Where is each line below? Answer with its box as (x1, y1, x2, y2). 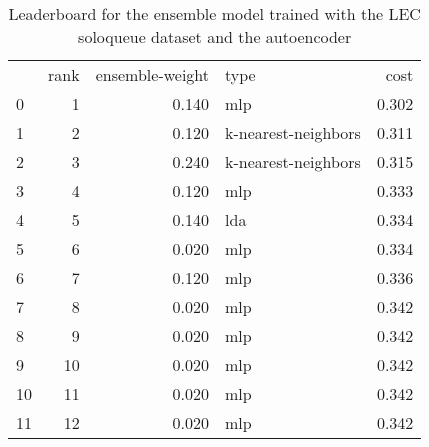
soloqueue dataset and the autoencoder (78, 25, 352, 48)
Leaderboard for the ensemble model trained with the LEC (8, 2, 421, 25)
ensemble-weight (95, 63, 210, 86)
